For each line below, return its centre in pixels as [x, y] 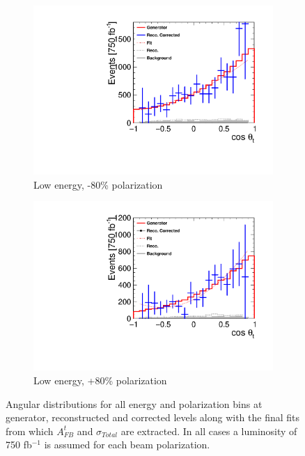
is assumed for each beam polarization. [127, 445]
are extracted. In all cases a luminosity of [209, 431]
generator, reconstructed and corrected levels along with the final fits [153, 417]
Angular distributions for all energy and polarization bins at [134, 403]
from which [30, 431]
